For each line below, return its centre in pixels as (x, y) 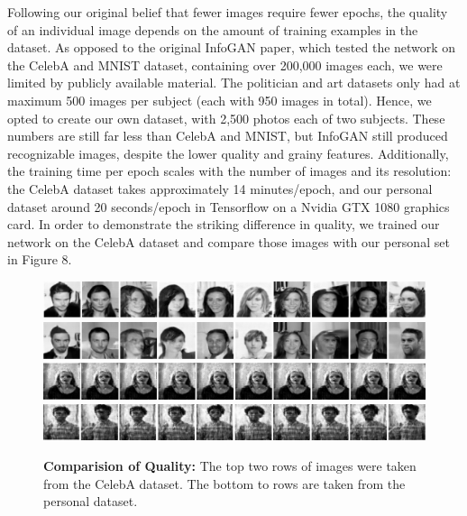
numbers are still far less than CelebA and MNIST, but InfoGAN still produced (228, 136)
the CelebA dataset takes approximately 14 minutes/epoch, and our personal (220, 188)
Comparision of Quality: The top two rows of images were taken (230, 466)
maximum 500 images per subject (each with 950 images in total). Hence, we (220, 100)
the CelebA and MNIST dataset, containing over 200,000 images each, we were (225, 64)
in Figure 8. (40, 259)
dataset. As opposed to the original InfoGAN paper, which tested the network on (232, 47)
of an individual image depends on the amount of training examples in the (213, 29)
